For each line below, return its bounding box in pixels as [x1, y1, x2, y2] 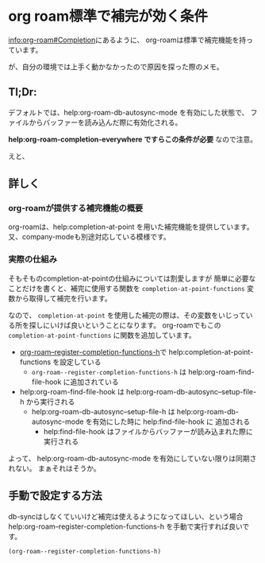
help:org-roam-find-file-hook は [19, 386, 125, 396]
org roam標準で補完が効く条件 [8, 7, 209, 25]
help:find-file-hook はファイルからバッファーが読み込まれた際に [43, 426, 253, 436]
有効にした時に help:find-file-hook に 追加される [92, 417, 251, 426]
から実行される [26, 397, 75, 406]
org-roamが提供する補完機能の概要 [8, 203, 144, 214]
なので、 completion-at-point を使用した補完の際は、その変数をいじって [8, 310, 246, 320]
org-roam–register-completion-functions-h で [19, 347, 167, 356]
